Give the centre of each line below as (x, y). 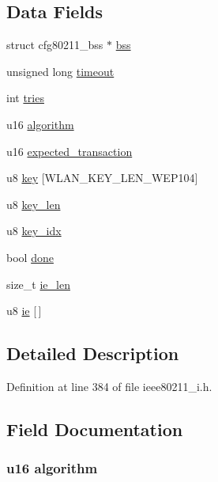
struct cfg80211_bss (55, 45)
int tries (25, 98)
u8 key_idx (34, 231)
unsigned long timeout (60, 71)
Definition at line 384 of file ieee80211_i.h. (109, 386)
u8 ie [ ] (24, 311)
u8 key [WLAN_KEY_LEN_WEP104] (102, 178)
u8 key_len (34, 204)
